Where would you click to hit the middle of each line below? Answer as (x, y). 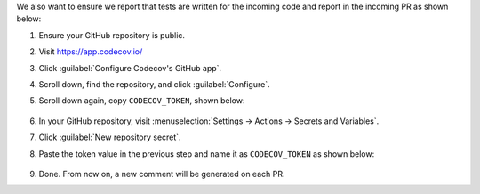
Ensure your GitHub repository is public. (112, 35)
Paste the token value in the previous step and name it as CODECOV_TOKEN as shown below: (207, 154)
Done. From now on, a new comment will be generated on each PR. (162, 174)
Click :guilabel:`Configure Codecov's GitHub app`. (130, 68)
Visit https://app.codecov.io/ (91, 52)
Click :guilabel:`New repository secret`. (110, 137)
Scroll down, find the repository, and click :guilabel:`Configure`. (154, 84)
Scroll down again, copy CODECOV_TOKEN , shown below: (142, 101)
